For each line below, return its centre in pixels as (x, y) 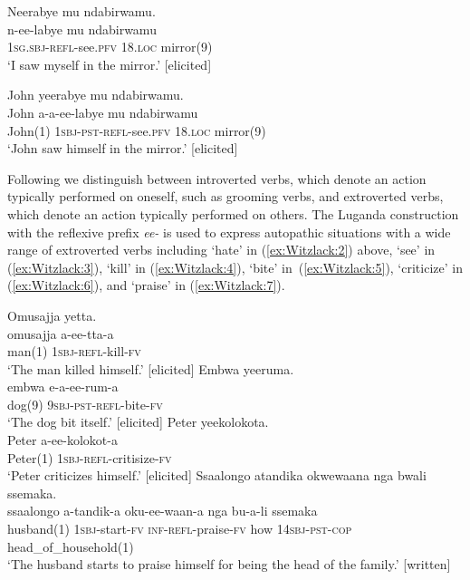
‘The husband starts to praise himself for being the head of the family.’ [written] (229, 564)
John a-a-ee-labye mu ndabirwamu (103, 112)
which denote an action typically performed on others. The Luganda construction (233, 213)
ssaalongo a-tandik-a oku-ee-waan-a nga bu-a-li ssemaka (163, 511)
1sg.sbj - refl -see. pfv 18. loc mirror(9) (110, 47)
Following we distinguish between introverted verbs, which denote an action (217, 178)
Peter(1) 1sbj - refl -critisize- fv (90, 457)
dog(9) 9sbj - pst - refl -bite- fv (85, 404)
